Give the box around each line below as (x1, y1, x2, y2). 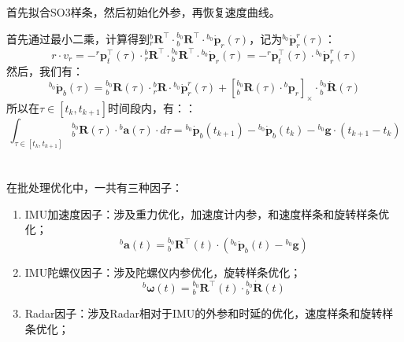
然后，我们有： (6, 62, 83, 79)
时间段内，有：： (107, 99, 196, 116)
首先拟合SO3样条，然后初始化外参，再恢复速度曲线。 (6, 4, 280, 20)
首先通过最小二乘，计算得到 (6, 30, 150, 46)
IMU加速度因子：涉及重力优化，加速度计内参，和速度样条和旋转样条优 (24, 205, 390, 222)
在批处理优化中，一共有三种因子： (6, 179, 183, 196)
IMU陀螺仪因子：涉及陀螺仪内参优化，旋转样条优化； (24, 264, 302, 281)
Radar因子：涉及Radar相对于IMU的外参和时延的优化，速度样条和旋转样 (24, 305, 394, 322)
